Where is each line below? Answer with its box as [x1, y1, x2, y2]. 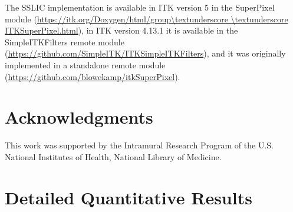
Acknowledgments [5, 105, 153, 129]
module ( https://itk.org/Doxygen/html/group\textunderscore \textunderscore [5, 12, 288, 25]
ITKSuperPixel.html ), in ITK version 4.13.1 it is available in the [5, 24, 238, 37]
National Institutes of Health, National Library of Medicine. [5, 150, 222, 163]
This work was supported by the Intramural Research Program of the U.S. [5, 139, 274, 151]
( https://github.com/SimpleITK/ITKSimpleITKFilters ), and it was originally [5, 47, 286, 59]
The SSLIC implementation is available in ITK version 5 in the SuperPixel [5, 1, 275, 13]
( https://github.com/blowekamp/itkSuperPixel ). [5, 70, 180, 82]
